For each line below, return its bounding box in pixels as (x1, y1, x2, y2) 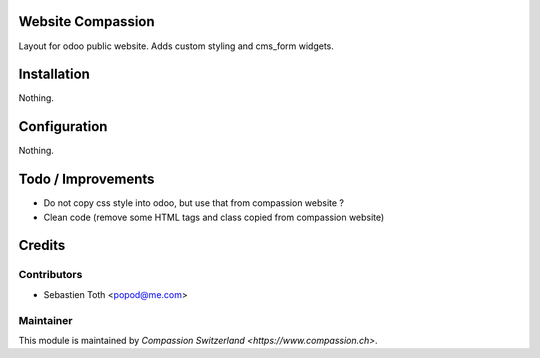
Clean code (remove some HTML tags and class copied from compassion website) (43, 211, 385, 223)
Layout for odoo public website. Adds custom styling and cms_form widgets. (18, 40, 335, 52)
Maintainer (18, 313, 73, 327)
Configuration (18, 118, 108, 135)
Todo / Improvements (18, 171, 155, 188)
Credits (18, 237, 66, 254)
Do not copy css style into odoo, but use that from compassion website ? (43, 197, 345, 209)
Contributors (18, 268, 83, 282)
